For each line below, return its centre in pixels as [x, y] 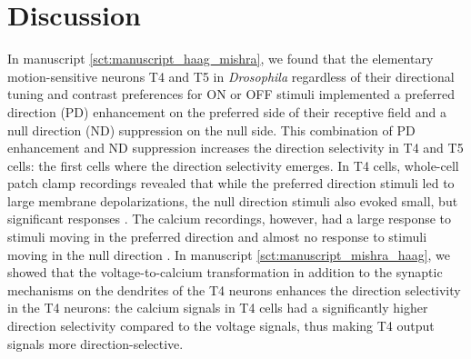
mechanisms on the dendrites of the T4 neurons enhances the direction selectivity [234, 289]
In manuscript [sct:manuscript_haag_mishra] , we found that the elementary [220, 59]
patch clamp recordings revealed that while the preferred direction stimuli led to [231, 183]
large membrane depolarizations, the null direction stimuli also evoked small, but [233, 200]
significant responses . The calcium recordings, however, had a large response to [230, 219]
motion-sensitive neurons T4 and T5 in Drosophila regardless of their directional [231, 76]
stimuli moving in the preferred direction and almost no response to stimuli [217, 237]
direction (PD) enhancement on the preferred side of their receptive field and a [227, 111]
